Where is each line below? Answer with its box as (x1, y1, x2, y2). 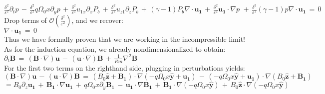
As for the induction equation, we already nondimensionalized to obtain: (4, 43, 226, 54)
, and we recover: (71, 14, 123, 25)
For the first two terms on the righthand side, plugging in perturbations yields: (4, 62, 245, 73)
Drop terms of (4, 14, 47, 25)
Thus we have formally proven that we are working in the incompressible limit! (4, 33, 246, 44)
